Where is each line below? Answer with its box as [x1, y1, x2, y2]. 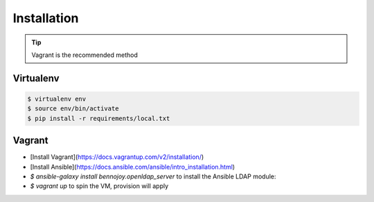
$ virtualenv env [27, 94, 87, 103]
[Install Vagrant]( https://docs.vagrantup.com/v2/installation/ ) [30, 153, 204, 161]
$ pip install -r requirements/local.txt [27, 115, 170, 122]
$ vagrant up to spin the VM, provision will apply [30, 182, 169, 190]
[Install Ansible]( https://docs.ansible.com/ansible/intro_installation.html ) [30, 162, 235, 171]
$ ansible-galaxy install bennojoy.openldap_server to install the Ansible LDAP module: [30, 172, 276, 180]
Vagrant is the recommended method [31, 51, 139, 59]
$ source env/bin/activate [27, 105, 119, 112]
